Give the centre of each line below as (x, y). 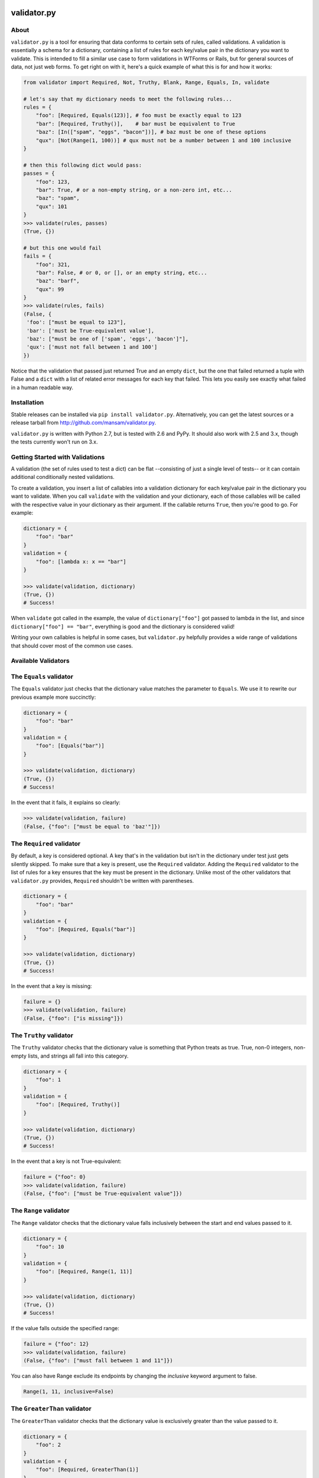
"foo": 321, (53, 264)
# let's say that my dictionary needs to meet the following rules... (128, 99)
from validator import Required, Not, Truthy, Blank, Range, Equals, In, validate (147, 82)
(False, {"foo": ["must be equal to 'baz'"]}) (92, 826)
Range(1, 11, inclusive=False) (69, 1392)
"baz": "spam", (58, 198)
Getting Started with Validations (58, 457)
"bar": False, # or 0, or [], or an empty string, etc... (121, 273)
